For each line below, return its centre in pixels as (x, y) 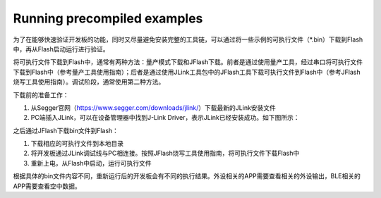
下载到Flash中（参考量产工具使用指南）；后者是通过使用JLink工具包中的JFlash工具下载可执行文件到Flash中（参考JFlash (187, 72)
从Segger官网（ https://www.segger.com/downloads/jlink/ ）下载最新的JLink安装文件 (153, 107)
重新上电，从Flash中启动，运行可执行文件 (91, 163)
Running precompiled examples (108, 18)
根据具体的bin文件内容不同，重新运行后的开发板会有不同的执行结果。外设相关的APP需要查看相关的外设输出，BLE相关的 (187, 176)
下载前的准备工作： (41, 94)
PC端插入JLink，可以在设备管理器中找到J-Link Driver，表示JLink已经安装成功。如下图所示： (165, 118)
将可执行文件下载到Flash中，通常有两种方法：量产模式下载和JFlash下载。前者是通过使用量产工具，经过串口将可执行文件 (188, 62)
